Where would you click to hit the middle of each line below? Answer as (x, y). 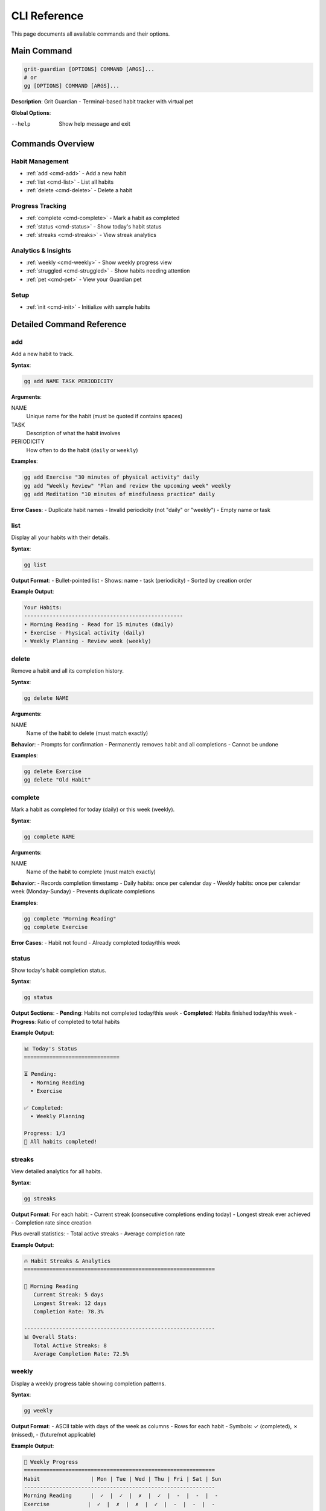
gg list (35, 565)
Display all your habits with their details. (60, 537)
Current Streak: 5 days (69, 1295)
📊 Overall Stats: (51, 1337)
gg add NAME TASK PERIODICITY (69, 381)
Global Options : (31, 112)
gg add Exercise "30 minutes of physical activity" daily (111, 477)
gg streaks (40, 1199)
